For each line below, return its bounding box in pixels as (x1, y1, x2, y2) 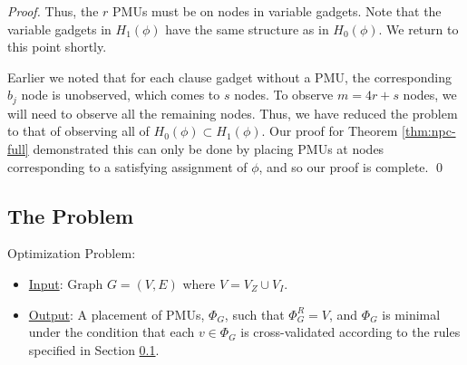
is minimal (382, 304, 441, 323)
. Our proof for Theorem (261, 121, 398, 140)
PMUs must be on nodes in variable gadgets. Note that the (112, 2, 442, 20)
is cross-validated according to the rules (240, 322, 461, 341)
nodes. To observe (234, 85, 334, 104)
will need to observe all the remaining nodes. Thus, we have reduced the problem (7, 103, 458, 122)
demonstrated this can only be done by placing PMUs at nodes (33, 139, 384, 158)
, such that (224, 304, 285, 323)
